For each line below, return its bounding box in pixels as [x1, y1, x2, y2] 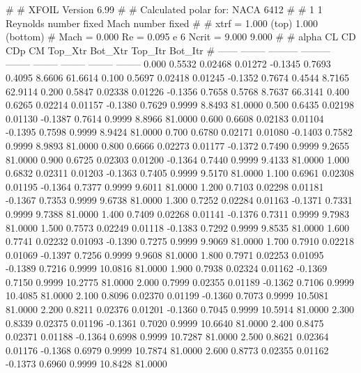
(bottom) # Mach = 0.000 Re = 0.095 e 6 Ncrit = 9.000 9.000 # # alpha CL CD [6, 29, 356, 44]
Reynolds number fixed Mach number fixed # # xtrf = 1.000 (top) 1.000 [6, 15, 318, 30]
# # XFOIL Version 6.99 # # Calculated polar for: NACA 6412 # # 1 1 [6, 2, 323, 16]
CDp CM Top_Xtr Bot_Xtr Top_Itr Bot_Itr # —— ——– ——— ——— [6, 42, 330, 57]
